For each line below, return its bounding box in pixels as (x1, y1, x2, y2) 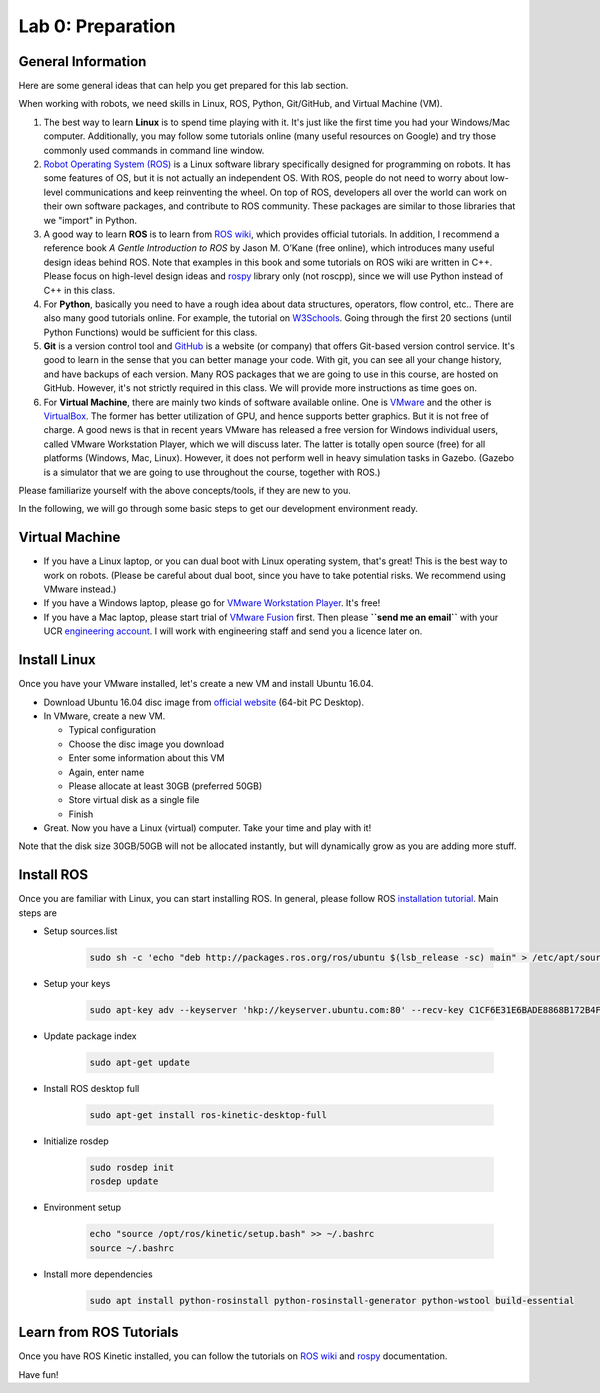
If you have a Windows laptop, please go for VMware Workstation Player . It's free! (43, 597, 381, 609)
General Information (18, 53, 147, 70)
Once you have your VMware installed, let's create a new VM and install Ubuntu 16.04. (18, 678, 374, 690)
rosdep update (89, 1176, 159, 1187)
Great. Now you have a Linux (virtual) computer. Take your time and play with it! (43, 822, 372, 834)
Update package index (43, 1030, 137, 1042)
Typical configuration (68, 724, 157, 736)
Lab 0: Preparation (18, 15, 176, 37)
